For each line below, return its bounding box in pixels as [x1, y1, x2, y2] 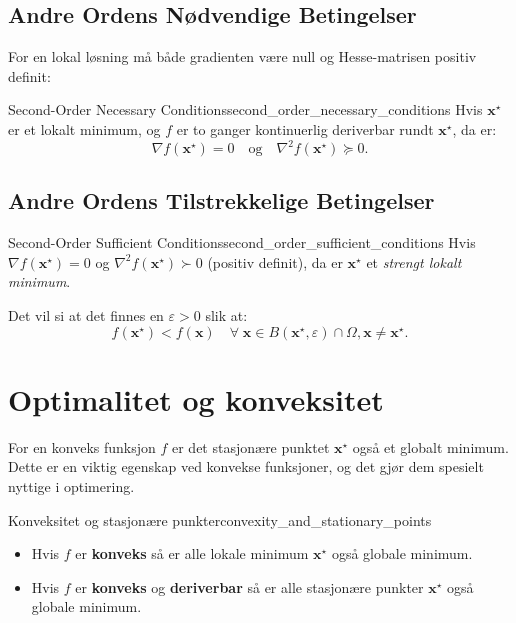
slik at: [205, 305, 248, 326]
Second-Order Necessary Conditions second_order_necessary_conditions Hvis [8, 99, 483, 120]
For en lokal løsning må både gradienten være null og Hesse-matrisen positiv [8, 46, 477, 67]
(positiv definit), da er [207, 251, 343, 272]
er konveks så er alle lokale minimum [75, 543, 309, 564]
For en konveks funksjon [8, 436, 156, 457]
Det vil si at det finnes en [8, 305, 164, 326]
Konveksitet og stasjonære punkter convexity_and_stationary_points [8, 509, 432, 530]
